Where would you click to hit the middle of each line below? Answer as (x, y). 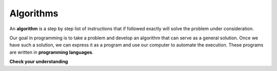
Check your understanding (39, 62)
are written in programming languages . (52, 52)
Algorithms (34, 13)
